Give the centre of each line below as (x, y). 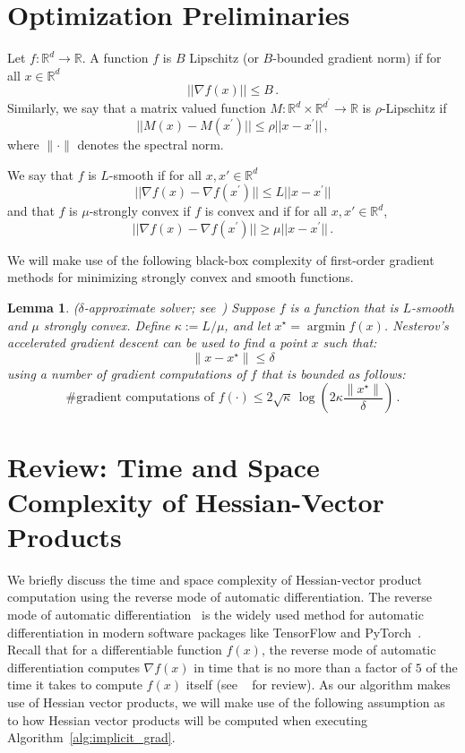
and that (31, 211)
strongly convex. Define (107, 325)
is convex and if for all (266, 211)
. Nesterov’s (416, 325)
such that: (350, 342)
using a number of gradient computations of (127, 373)
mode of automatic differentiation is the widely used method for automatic (215, 614)
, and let (247, 325)
